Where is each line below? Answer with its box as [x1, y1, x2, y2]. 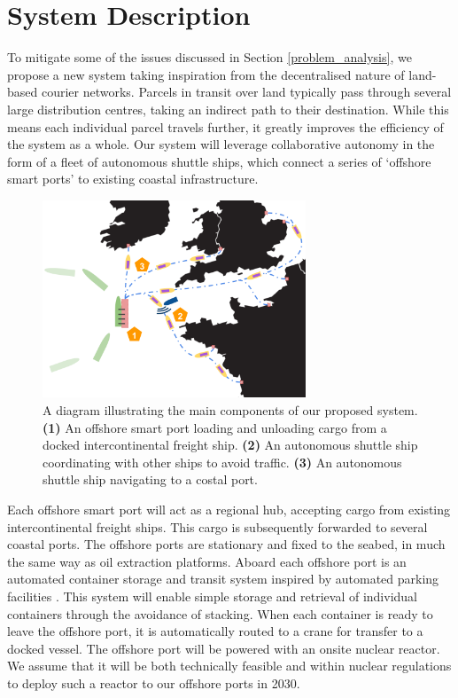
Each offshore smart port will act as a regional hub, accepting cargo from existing [7, 500, 451, 519]
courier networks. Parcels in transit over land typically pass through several [41, 82, 452, 101]
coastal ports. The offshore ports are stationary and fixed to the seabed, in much [7, 535, 446, 553]
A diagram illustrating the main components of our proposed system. [43, 401, 418, 420]
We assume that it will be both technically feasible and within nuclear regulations [7, 656, 452, 675]
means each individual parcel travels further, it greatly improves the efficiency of [7, 117, 444, 136]
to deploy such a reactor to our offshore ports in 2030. [7, 673, 300, 692]
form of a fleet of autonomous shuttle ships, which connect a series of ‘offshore [7, 152, 431, 170]
